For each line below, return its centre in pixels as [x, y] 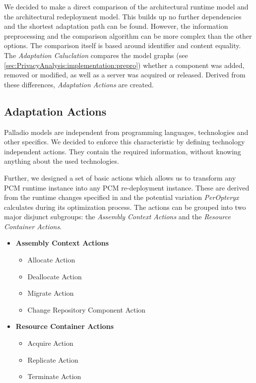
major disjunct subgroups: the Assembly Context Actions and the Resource [117, 217]
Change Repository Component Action [87, 309]
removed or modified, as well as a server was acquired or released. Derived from [125, 75]
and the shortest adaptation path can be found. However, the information [116, 26]
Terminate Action [54, 376]
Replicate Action [53, 359]
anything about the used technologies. [62, 161]
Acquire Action [50, 343]
